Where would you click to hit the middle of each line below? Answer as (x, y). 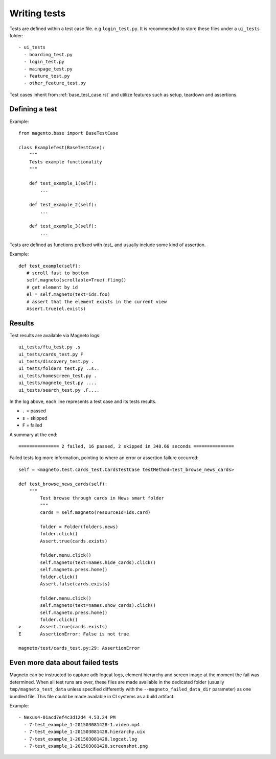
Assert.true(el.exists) (56, 309)
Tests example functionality (65, 162)
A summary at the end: (33, 435)
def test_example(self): (50, 266)
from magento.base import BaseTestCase (68, 133)
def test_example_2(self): (63, 205)
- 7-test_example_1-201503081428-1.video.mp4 (82, 725)
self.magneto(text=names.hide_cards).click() (98, 562)
